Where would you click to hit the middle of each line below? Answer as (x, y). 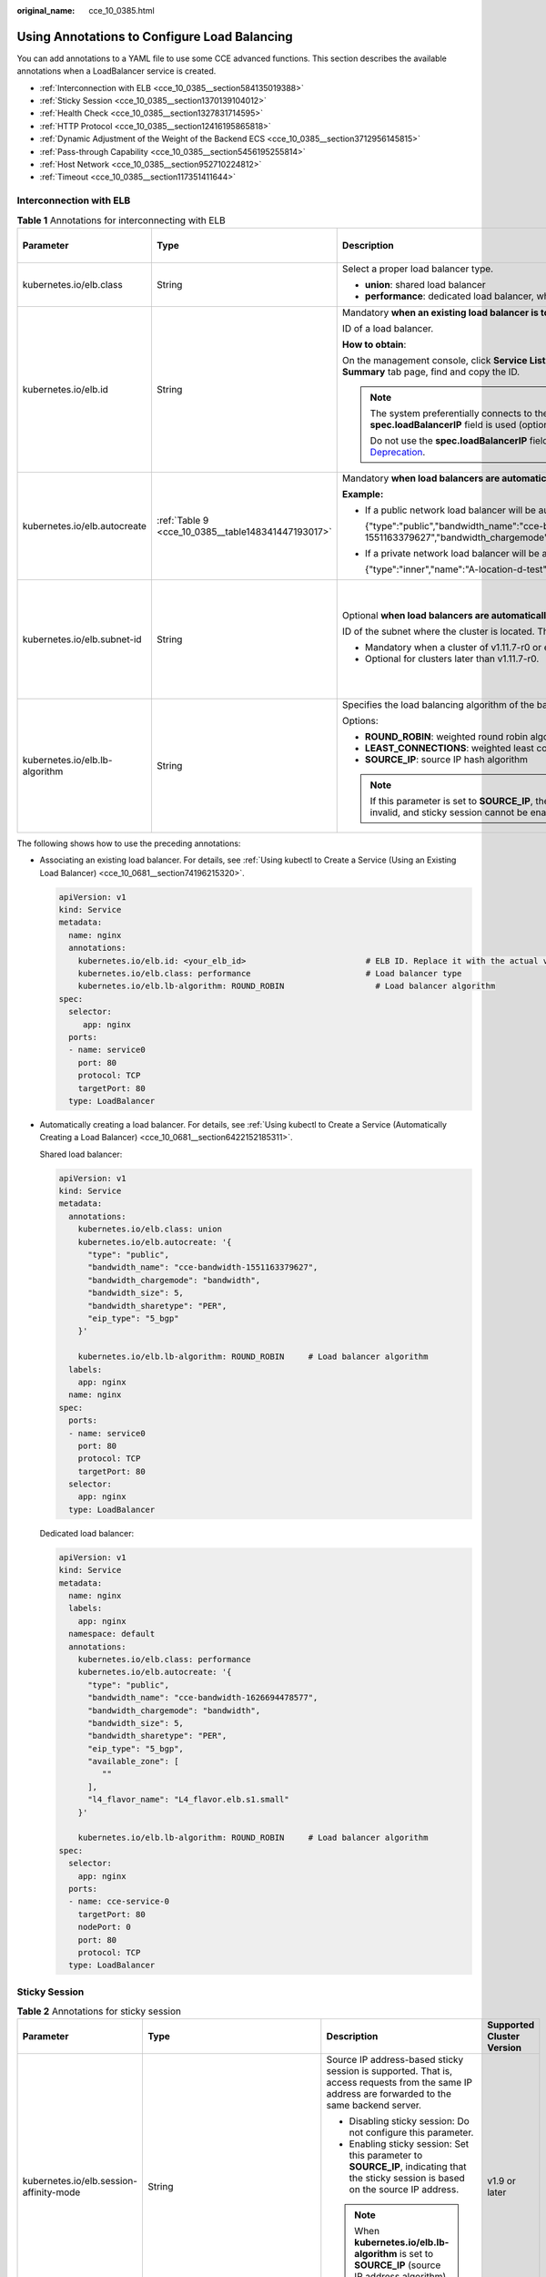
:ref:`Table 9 (182, 520)
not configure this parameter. (411, 2133)
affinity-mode (51, 2192)
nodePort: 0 (105, 1927)
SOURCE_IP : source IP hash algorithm (446, 759)
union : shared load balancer (425, 284)
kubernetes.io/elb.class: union (150, 1229)
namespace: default (112, 1634)
